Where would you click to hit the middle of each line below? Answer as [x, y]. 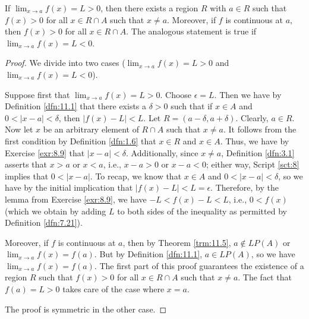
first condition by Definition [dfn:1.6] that [81, 140]
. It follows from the [260, 129]
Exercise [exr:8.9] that [45, 152]
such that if [192, 106]
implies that [27, 176]
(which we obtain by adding [56, 211]
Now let [19, 129]
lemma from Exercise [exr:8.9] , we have [76, 199]
